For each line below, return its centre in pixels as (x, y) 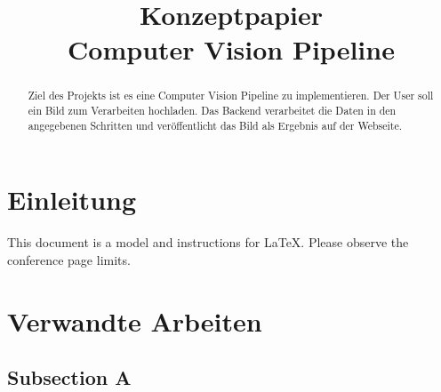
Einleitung (72, 200)
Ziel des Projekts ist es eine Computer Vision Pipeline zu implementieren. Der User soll (231, 96)
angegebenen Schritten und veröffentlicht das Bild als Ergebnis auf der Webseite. (215, 125)
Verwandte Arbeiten (135, 320)
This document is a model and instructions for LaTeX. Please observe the (208, 242)
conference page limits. (69, 259)
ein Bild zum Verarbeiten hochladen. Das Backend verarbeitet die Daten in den (212, 111)
